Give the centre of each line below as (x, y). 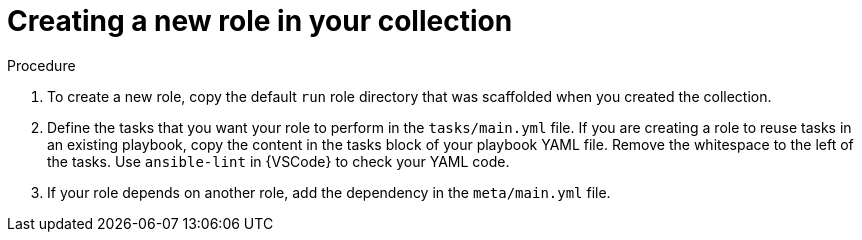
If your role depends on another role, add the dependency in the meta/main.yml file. (329, 192)
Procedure (41, 65)
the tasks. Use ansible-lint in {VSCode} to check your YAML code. (278, 161)
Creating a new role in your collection (260, 21)
